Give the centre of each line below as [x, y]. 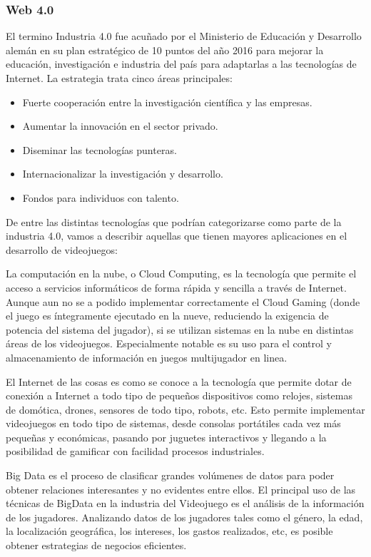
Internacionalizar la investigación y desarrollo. [123, 174]
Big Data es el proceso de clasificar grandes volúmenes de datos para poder [170, 475]
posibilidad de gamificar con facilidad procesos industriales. [135, 451]
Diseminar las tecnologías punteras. [100, 149]
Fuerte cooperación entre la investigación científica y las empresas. [167, 102]
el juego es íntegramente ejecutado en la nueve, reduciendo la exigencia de [167, 316]
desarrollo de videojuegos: [62, 249]
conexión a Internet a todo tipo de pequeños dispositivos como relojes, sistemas [179, 395]
